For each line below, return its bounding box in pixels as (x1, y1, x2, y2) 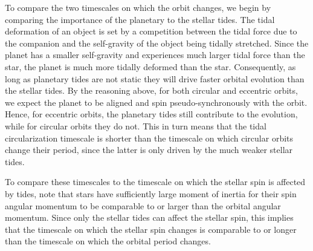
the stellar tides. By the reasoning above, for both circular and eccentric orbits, (5, 84, 298, 97)
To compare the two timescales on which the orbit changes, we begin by (5, 1, 271, 13)
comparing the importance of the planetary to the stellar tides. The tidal (5, 13, 275, 25)
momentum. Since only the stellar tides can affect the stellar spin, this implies (5, 211, 294, 224)
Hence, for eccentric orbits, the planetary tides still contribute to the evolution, (5, 108, 298, 120)
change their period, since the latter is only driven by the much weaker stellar (5, 143, 293, 156)
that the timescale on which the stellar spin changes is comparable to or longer (5, 223, 297, 235)
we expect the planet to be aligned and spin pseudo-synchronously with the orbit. (5, 96, 308, 108)
